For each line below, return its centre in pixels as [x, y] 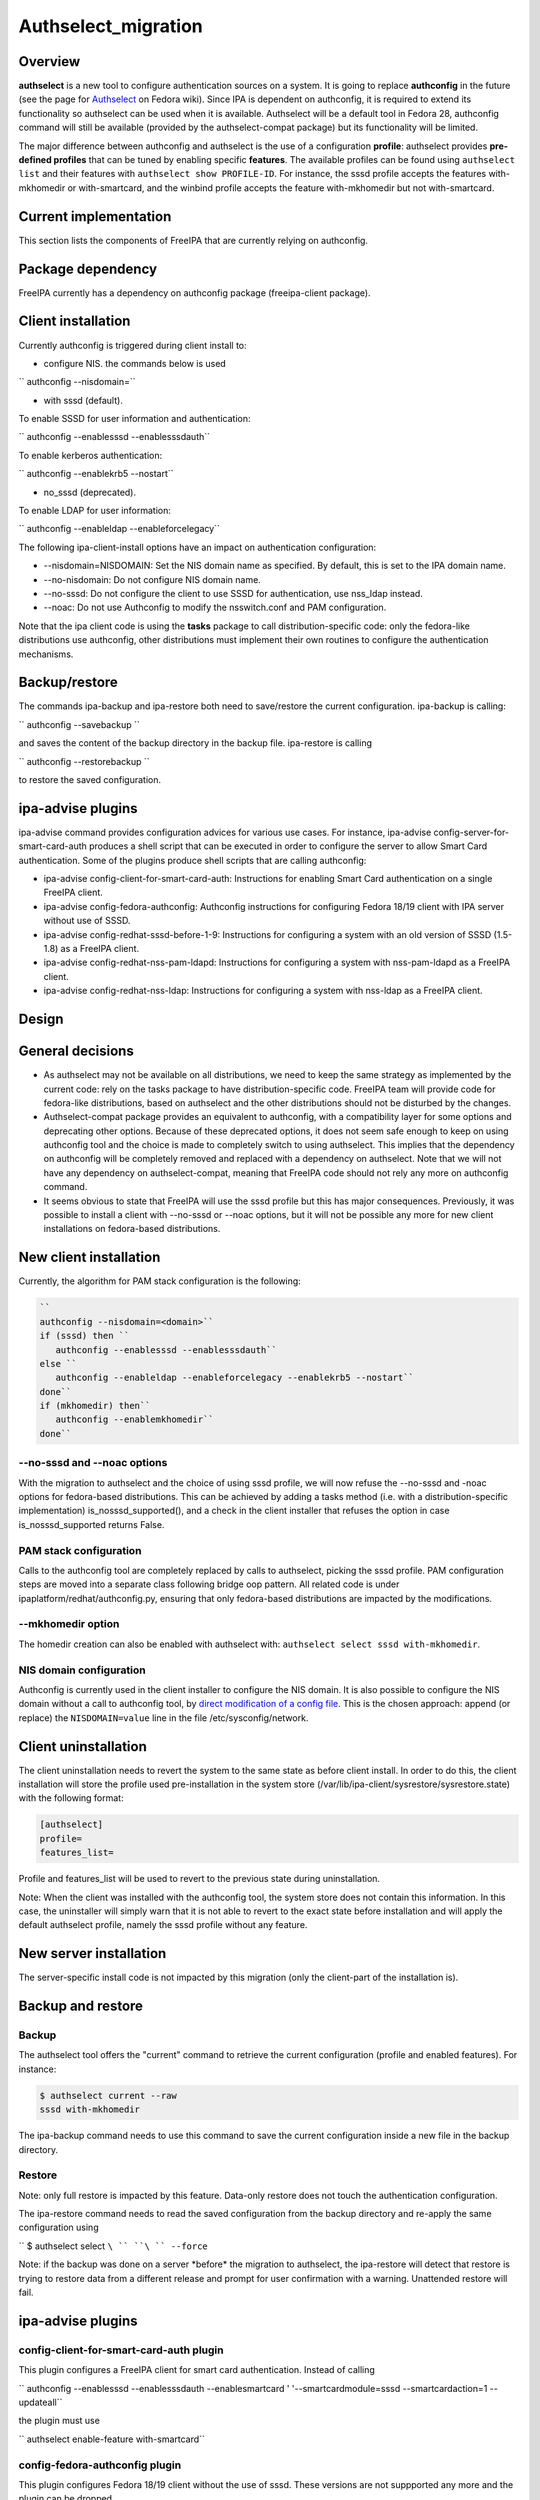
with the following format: [71, 1798]
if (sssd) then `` [84, 1336]
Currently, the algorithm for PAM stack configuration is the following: [160, 1281]
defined [35, 160]
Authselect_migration [111, 26]
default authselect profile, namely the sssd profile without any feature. [163, 1925]
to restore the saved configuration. [90, 780]
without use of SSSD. [87, 921]
